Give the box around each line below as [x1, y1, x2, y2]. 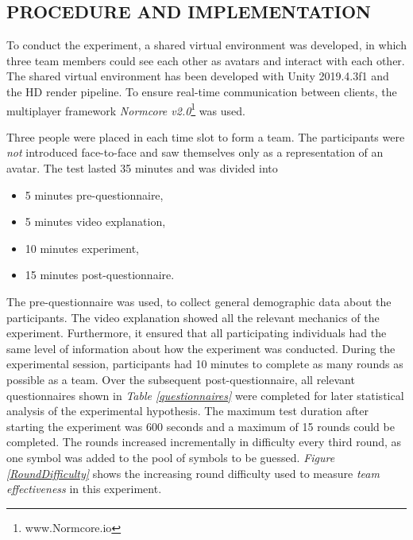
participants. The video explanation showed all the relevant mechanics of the [6, 309, 380, 325]
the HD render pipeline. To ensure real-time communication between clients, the [6, 83, 397, 99]
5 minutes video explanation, [25, 213, 166, 230]
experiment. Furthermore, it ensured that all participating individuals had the [6, 324, 387, 341]
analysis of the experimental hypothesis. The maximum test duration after [6, 402, 369, 419]
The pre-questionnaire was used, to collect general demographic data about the [6, 293, 392, 309]
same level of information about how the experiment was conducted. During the [6, 340, 396, 356]
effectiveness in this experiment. [6, 480, 162, 497]
